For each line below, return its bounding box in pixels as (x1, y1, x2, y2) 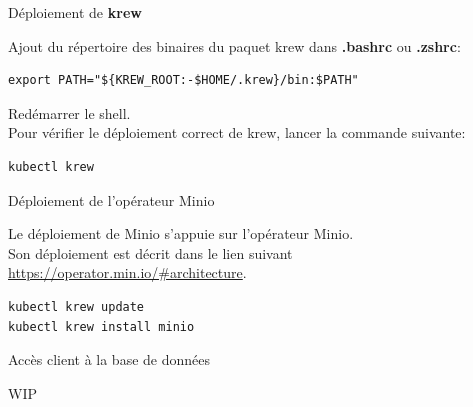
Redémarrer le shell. (8, 102, 131, 123)
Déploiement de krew (8, 2, 142, 22)
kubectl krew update (8, 299, 145, 314)
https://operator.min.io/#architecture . (8, 262, 247, 283)
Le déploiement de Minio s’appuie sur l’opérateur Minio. (8, 223, 354, 244)
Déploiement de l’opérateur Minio (8, 189, 215, 210)
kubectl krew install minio (8, 319, 195, 334)
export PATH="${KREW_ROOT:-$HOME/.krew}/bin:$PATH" (8, 73, 359, 88)
